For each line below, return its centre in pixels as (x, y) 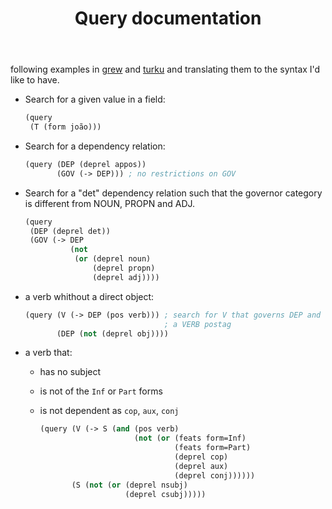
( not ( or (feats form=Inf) (190, 438)
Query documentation (168, 18)
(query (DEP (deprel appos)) (85, 164)
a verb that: (48, 353)
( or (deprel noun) (113, 259)
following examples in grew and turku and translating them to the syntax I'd (165, 69)
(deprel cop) (201, 457)
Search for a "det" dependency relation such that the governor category (173, 193)
